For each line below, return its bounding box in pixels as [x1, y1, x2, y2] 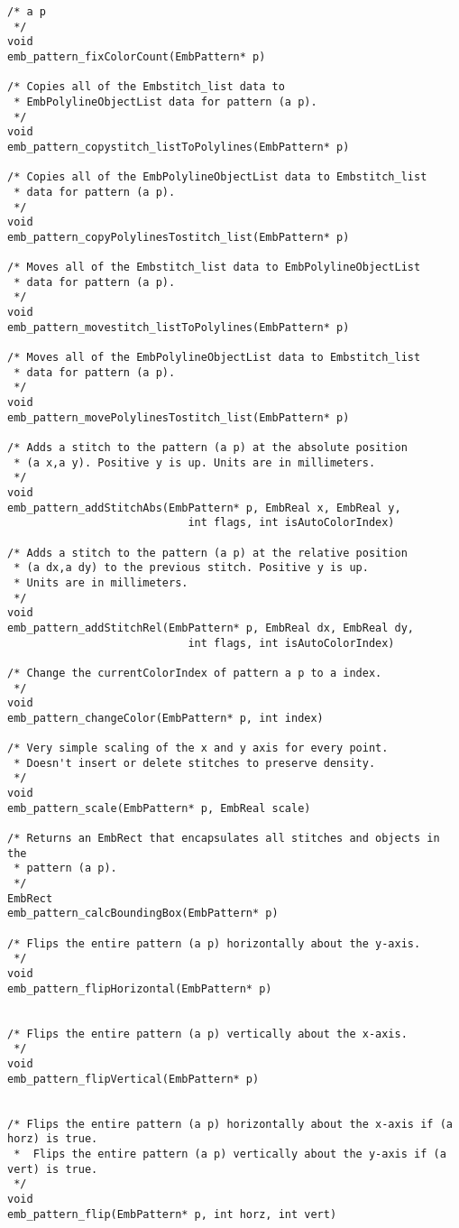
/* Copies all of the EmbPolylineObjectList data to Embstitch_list [7, 171, 427, 184]
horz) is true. [7, 1132, 98, 1146]
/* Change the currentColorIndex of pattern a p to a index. [7, 666, 382, 679]
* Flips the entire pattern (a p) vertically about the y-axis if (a [14, 1147, 446, 1160]
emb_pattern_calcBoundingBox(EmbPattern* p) [7, 907, 279, 920]
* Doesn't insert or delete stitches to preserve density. [14, 756, 376, 770]
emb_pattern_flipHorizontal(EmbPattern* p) [7, 982, 272, 995]
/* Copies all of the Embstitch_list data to [7, 80, 285, 94]
